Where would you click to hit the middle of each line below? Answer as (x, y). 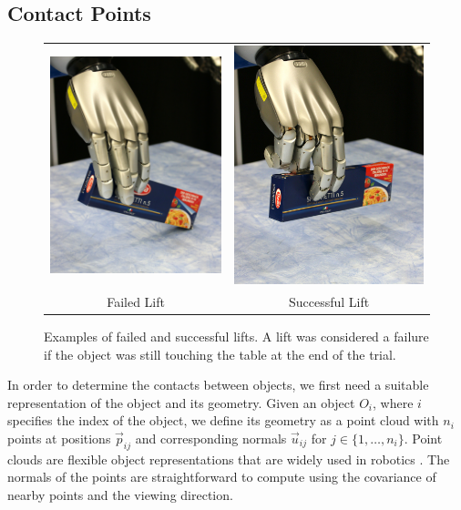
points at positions (59, 438)
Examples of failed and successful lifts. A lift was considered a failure (236, 336)
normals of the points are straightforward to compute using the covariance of (222, 477)
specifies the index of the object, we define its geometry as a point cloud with (223, 420)
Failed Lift (136, 301)
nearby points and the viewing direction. (120, 494)
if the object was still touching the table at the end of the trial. (220, 354)
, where (393, 402)
